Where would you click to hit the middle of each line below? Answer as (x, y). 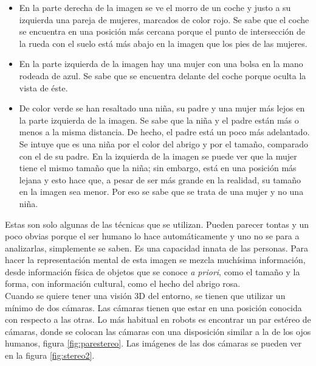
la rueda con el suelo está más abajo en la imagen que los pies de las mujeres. (163, 43)
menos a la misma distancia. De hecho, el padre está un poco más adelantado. (164, 132)
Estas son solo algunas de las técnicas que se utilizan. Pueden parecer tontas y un (157, 224)
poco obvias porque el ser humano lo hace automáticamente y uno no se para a (152, 236)
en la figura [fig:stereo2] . (50, 355)
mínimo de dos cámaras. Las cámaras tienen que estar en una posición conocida (153, 307)
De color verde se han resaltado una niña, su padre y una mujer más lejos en (162, 108)
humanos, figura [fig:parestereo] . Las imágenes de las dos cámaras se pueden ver (153, 343)
